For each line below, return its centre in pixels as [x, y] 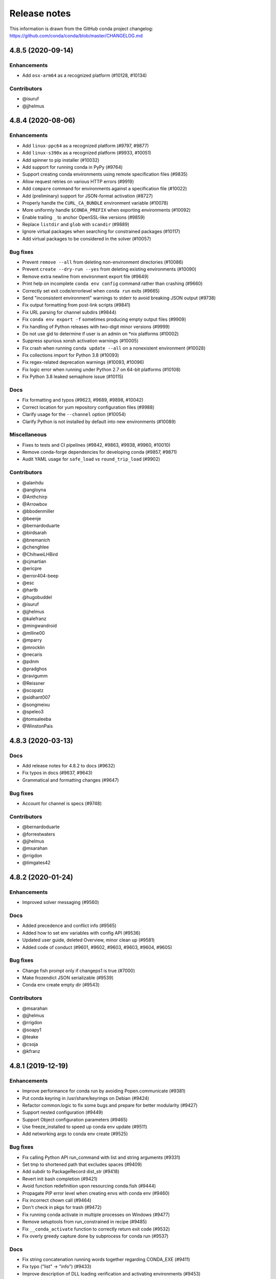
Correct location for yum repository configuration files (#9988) [88, 407]
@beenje [32, 518]
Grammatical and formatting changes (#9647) [71, 780]
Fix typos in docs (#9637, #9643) [57, 773]
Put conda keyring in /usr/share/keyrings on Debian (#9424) [86, 1098]
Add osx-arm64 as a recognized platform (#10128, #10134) [85, 75]
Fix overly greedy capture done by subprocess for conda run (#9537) [95, 1236]
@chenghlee [36, 547]
